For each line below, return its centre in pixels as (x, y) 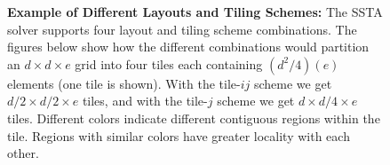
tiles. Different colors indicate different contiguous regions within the (194, 118)
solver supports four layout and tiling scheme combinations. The (182, 29)
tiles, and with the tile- (145, 101)
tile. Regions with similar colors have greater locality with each (179, 135)
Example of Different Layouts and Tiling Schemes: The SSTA (195, 12)
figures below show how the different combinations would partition (188, 47)
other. (23, 153)
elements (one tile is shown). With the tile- (124, 83)
